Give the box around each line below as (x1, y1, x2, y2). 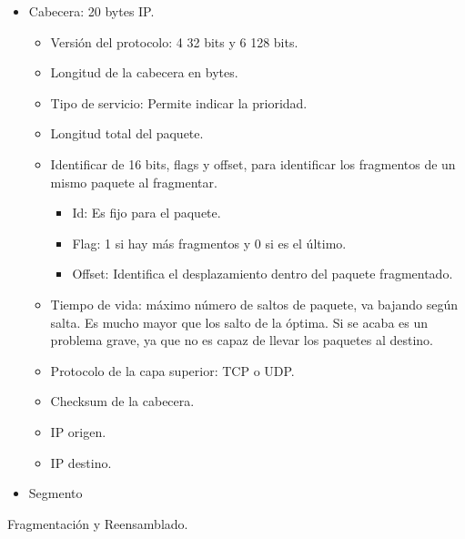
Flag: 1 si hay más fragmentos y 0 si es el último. (72, 233, 347, 252)
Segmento (28, 483, 83, 503)
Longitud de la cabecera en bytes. (50, 63, 238, 82)
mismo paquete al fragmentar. (50, 172, 217, 191)
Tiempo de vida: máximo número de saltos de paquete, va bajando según (50, 294, 459, 313)
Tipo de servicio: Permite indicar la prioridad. (50, 93, 308, 112)
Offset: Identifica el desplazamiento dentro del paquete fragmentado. (72, 264, 453, 283)
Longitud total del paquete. (50, 124, 204, 143)
